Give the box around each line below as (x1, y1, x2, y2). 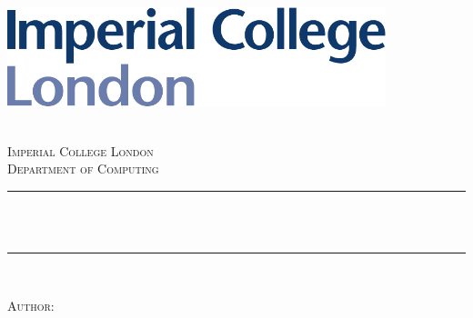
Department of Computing (7, 159, 159, 178)
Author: (7, 295, 55, 314)
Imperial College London (7, 141, 154, 160)
